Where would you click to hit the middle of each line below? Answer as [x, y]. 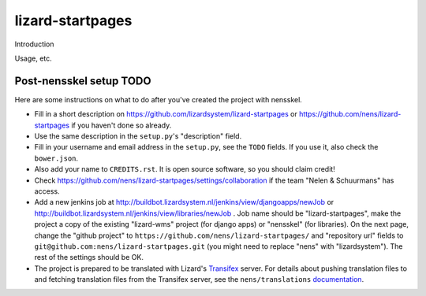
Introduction [34, 44]
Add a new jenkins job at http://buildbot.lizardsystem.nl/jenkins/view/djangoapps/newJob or [184, 202]
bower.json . [56, 158]
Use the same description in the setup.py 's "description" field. [138, 136]
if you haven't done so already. [121, 125]
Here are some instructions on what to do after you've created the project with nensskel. [159, 99]
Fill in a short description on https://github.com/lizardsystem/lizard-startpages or [166, 114]
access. [47, 191]
